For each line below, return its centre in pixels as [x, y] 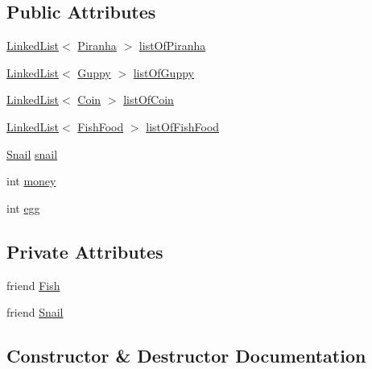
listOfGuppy [163, 72]
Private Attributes [85, 251]
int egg [23, 207]
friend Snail [35, 312]
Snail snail [32, 153]
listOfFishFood [183, 126]
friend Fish [33, 285]
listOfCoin [149, 100]
